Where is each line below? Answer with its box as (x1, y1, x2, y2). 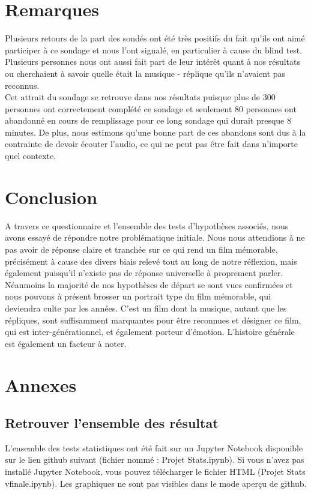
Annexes (5, 372, 77, 397)
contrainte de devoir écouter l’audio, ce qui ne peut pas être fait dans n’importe (5, 137, 298, 150)
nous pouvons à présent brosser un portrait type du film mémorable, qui (5, 290, 271, 303)
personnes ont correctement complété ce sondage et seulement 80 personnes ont (5, 102, 297, 115)
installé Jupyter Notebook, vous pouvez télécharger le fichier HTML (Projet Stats (5, 465, 306, 478)
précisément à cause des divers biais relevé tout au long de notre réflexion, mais (5, 255, 297, 267)
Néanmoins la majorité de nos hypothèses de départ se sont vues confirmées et (5, 278, 293, 291)
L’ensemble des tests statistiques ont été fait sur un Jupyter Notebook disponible (5, 441, 303, 454)
